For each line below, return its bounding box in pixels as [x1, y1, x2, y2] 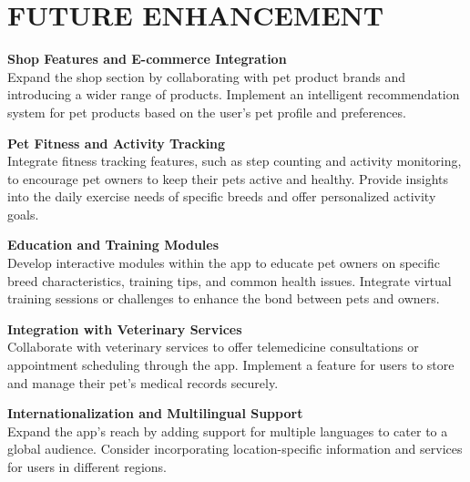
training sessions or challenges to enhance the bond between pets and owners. [7, 289, 440, 308]
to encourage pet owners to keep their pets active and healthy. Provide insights [7, 169, 449, 188]
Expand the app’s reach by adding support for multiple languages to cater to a [7, 421, 448, 440]
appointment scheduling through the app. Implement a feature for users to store [7, 355, 455, 374]
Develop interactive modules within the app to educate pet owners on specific [7, 253, 440, 272]
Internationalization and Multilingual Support [7, 404, 303, 423]
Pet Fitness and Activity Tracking [7, 133, 226, 152]
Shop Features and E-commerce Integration [7, 49, 287, 68]
